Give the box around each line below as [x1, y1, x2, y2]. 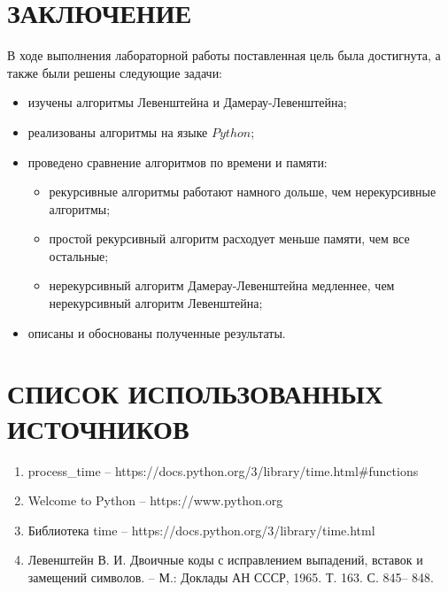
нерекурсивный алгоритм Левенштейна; [49, 294, 263, 312]
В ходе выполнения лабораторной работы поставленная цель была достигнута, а [7, 46, 441, 65]
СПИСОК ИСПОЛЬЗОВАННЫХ [7, 375, 383, 411]
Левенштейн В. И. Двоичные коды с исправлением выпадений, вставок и [27, 550, 423, 569]
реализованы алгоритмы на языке [27, 122, 208, 141]
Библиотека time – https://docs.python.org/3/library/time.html [27, 520, 375, 539]
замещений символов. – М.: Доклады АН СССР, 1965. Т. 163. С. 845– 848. [27, 567, 434, 586]
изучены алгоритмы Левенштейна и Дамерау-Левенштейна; [27, 93, 347, 111]
